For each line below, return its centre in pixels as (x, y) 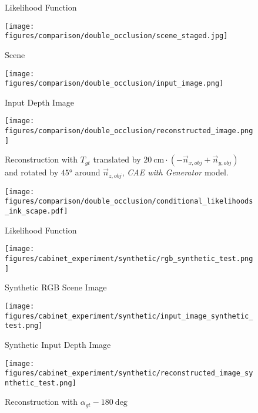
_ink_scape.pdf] (36, 211)
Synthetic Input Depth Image (58, 344)
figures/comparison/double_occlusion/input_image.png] (114, 84)
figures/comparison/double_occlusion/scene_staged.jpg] (116, 36)
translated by (117, 159)
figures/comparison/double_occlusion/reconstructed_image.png (129, 131)
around (88, 172)
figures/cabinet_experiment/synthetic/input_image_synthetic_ (129, 316)
